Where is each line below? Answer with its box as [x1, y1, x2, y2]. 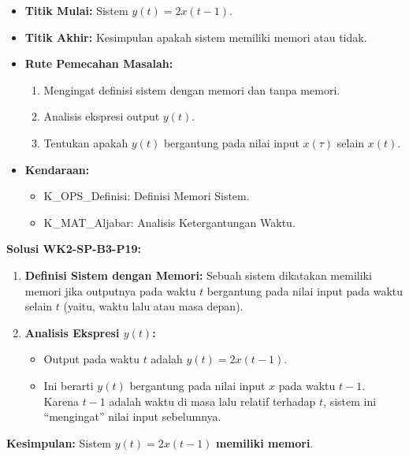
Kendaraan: [24, 161, 90, 177]
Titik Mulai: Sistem [24, 2, 128, 18]
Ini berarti [43, 377, 94, 393]
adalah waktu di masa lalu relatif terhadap [109, 392, 316, 409]
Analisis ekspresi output [43, 108, 160, 124]
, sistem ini [323, 392, 377, 409]
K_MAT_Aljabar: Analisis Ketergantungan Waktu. [43, 214, 296, 230]
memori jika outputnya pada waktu [24, 282, 196, 299]
